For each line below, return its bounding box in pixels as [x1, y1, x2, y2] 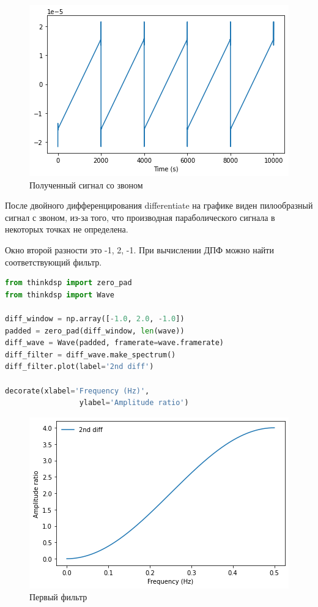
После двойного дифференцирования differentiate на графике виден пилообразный [5, 199, 313, 212]
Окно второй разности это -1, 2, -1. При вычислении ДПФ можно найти [5, 243, 274, 256]
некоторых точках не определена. [5, 223, 128, 236]
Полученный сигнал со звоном [29, 178, 143, 191]
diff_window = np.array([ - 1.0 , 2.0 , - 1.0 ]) [5, 314, 185, 323]
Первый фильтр [29, 590, 87, 603]
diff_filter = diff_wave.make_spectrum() [5, 350, 176, 359]
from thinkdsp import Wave [5, 290, 114, 299]
